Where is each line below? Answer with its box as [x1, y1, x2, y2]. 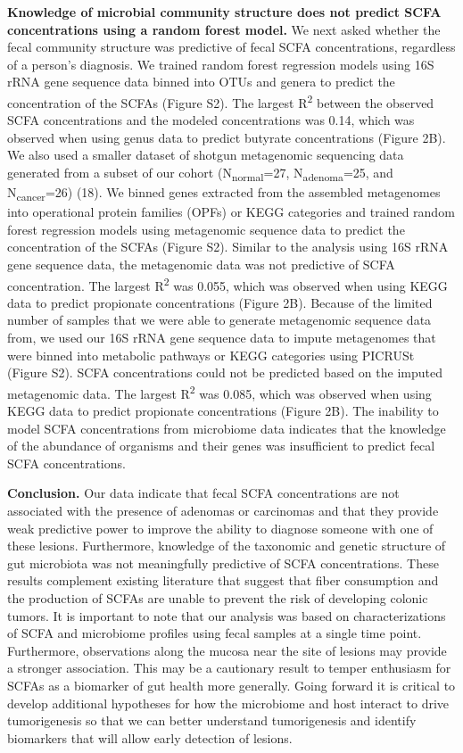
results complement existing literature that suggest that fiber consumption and [7, 571, 439, 590]
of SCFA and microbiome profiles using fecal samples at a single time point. [7, 624, 422, 642]
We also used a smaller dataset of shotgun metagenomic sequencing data [7, 145, 404, 164]
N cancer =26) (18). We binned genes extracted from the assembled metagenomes [7, 183, 441, 203]
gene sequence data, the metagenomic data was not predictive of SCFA [7, 255, 395, 274]
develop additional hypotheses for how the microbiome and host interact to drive [7, 693, 450, 712]
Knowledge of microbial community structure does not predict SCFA [7, 3, 442, 21]
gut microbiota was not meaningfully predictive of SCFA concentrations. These [7, 553, 439, 572]
